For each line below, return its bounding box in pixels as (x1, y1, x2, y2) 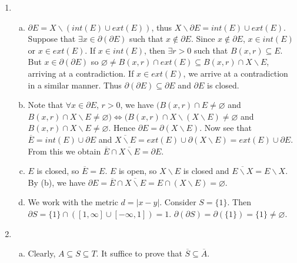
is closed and (183, 165, 229, 177)
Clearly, (28, 247, 56, 259)
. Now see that (199, 121, 252, 134)
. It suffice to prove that (96, 247, 182, 259)
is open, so (118, 165, 157, 177)
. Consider (159, 196, 196, 208)
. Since (191, 32, 215, 45)
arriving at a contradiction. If (28, 67, 134, 79)
